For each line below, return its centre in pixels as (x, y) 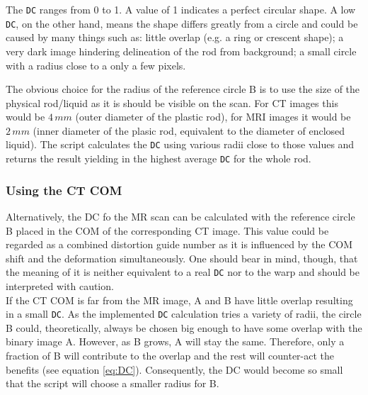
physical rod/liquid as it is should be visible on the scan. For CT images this (172, 102)
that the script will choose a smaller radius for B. (113, 383)
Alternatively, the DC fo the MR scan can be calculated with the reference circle (180, 216)
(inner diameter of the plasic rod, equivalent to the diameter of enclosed (189, 130)
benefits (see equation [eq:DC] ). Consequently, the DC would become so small (174, 369)
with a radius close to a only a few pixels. (96, 65)
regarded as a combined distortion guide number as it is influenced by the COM (179, 244)
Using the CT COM (64, 190)
